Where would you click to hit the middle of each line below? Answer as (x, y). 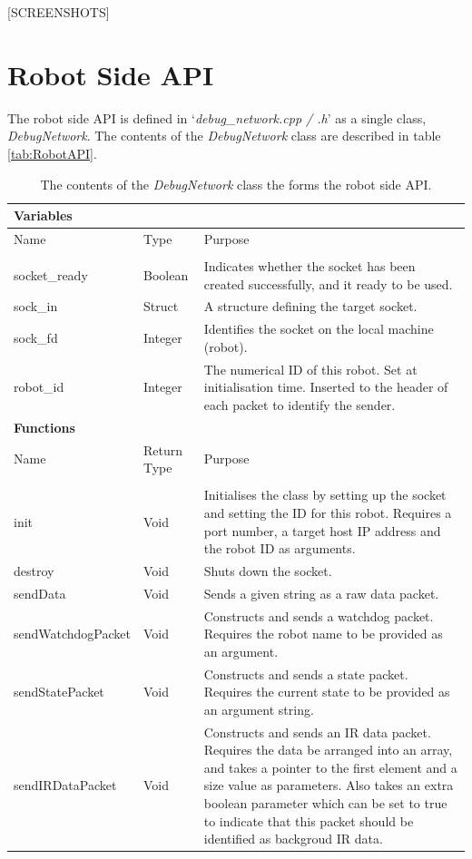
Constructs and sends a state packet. (306, 674)
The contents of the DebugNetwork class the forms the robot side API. (236, 184)
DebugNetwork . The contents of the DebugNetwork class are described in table (224, 136)
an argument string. (259, 709)
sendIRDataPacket (65, 785)
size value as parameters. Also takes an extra (329, 785)
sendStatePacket (59, 692)
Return (163, 449)
